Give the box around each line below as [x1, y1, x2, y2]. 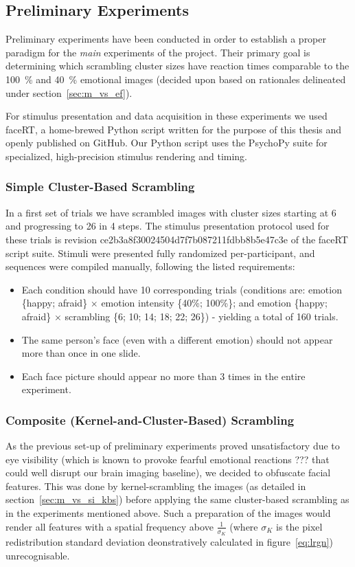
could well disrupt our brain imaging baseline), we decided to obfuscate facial [5, 465, 331, 480]
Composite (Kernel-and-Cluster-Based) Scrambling [5, 411, 295, 428]
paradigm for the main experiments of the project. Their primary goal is [5, 45, 310, 59]
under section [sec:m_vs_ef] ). [5, 85, 133, 100]
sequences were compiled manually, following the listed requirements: [5, 259, 295, 274]
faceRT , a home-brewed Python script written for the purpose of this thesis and [5, 122, 342, 136]
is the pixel [276, 519, 323, 533]
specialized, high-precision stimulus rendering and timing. [5, 148, 248, 163]
